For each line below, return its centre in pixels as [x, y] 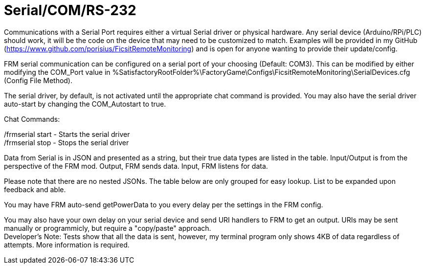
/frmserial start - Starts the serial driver [67, 134]
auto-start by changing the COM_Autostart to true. [85, 104]
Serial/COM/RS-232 [70, 10]
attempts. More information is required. [67, 245]
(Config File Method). [38, 80]
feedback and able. [35, 189]
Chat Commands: [32, 119]
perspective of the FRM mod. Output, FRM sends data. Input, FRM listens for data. [136, 166]
